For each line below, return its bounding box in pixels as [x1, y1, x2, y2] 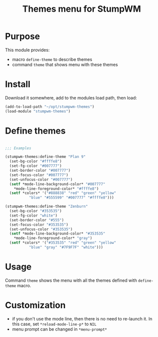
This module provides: [5, 47, 50, 53]
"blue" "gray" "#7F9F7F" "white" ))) [29, 245, 104, 250]
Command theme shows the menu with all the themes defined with [5, 277, 137, 283]
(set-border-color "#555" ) [9, 218, 64, 222]
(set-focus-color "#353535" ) [9, 222, 69, 227]
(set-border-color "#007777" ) [9, 168, 70, 173]
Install [5, 79, 31, 90]
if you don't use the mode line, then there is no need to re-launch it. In [12, 316, 152, 321]
